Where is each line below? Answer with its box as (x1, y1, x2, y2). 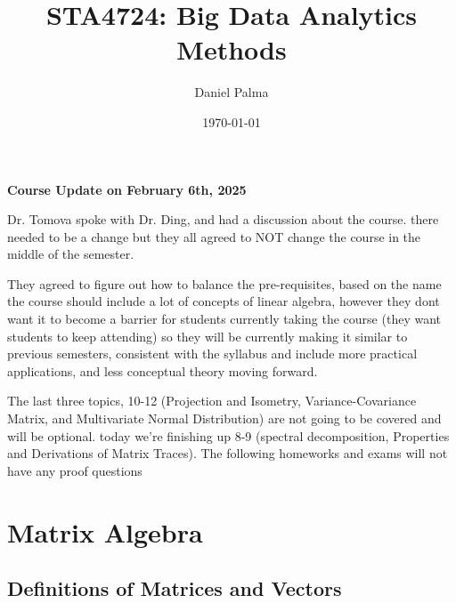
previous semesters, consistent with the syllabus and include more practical (7, 344, 418, 363)
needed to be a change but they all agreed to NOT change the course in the (7, 227, 421, 245)
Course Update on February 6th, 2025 (7, 180, 247, 198)
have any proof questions (7, 461, 142, 479)
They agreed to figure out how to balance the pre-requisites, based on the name (7, 274, 442, 293)
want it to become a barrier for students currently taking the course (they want (7, 310, 441, 328)
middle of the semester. (7, 245, 134, 263)
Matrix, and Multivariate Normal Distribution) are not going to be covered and (7, 409, 442, 428)
